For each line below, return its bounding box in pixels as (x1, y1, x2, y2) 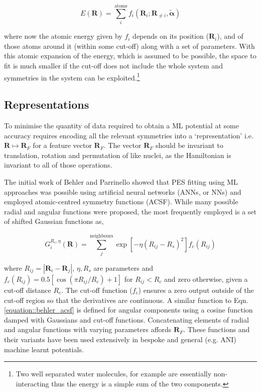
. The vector (103, 140, 142, 150)
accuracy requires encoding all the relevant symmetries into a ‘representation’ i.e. (4, 130, 253, 140)
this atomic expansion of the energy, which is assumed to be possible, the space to (4, 50, 256, 61)
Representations (4, 97, 89, 112)
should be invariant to (155, 140, 223, 150)
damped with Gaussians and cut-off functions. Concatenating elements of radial (4, 314, 249, 325)
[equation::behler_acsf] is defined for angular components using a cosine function (4, 304, 253, 315)
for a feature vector (33, 140, 92, 150)
